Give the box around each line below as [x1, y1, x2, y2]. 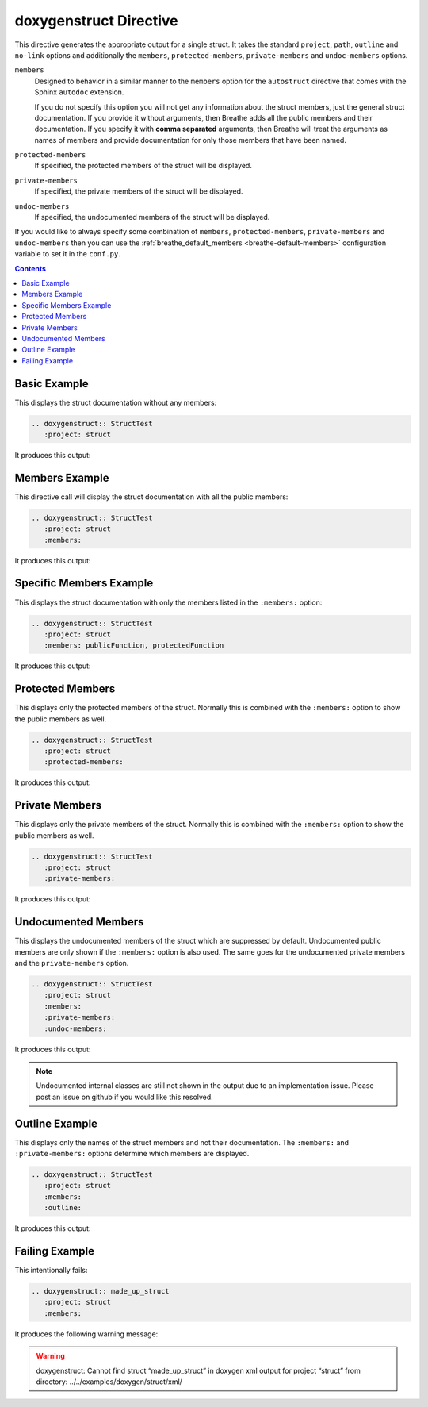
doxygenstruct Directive [14, 12, 178, 29]
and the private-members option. [14, 959, 129, 968]
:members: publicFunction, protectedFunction [44, 641, 224, 650]
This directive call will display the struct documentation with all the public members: [14, 492, 289, 502]
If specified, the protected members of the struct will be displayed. [34, 161, 253, 171]
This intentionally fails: [14, 1266, 88, 1275]
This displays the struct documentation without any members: [14, 398, 217, 407]
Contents [14, 263, 47, 273]
